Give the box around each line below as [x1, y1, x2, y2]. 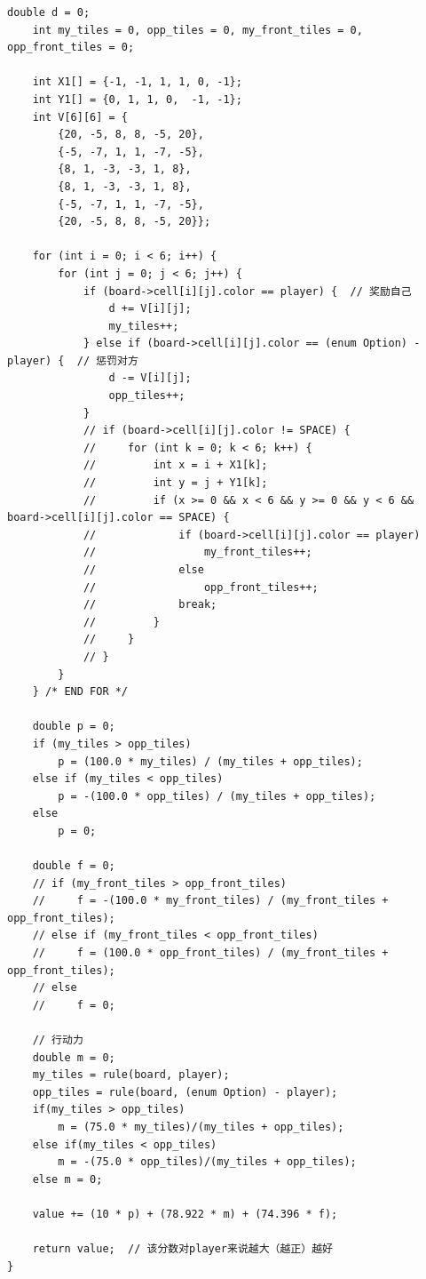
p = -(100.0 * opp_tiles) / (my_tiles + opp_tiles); [58, 789, 376, 803]
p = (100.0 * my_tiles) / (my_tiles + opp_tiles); [58, 755, 363, 768]
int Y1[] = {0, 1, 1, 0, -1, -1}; [32, 92, 242, 106]
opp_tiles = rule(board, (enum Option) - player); [32, 1085, 338, 1099]
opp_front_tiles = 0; [7, 41, 135, 54]
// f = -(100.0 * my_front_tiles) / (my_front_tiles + [32, 894, 389, 907]
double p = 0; [32, 720, 115, 733]
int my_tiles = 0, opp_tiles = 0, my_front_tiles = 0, [32, 23, 363, 36]
